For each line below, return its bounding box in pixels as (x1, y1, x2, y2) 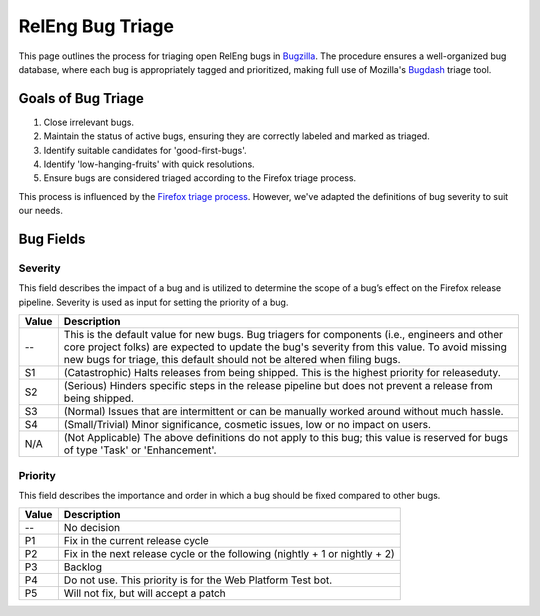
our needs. (18, 205, 64, 217)
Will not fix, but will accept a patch (63, 586, 227, 600)
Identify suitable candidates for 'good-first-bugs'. (43, 144, 247, 156)
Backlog (63, 560, 102, 574)
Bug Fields (18, 231, 86, 247)
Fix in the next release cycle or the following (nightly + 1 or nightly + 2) (63, 547, 395, 561)
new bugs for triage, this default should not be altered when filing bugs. (63, 353, 401, 367)
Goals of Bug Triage (18, 90, 145, 107)
